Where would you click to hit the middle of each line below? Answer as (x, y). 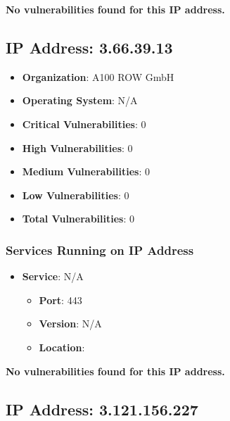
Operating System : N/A (80, 100)
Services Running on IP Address (100, 250)
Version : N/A (70, 323)
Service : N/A (53, 276)
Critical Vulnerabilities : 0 (84, 124)
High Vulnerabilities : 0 (77, 147)
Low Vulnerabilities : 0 (76, 195)
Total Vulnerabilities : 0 (78, 219)
